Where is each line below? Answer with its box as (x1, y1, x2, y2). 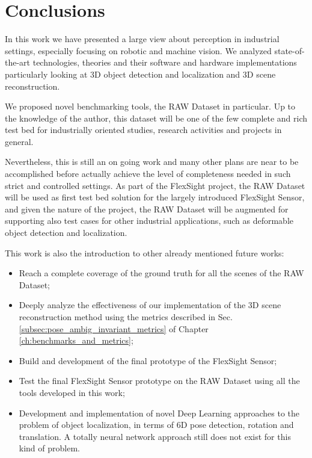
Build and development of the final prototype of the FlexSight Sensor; (19, 354, 277, 367)
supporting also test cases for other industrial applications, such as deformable (5, 214, 294, 227)
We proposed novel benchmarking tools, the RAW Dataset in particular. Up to (5, 100, 296, 113)
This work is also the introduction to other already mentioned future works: (5, 246, 284, 259)
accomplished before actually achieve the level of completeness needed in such (5, 167, 291, 180)
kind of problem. (19, 442, 80, 454)
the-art (5, 56, 31, 69)
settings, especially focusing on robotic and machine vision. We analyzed (5, 44, 272, 57)
